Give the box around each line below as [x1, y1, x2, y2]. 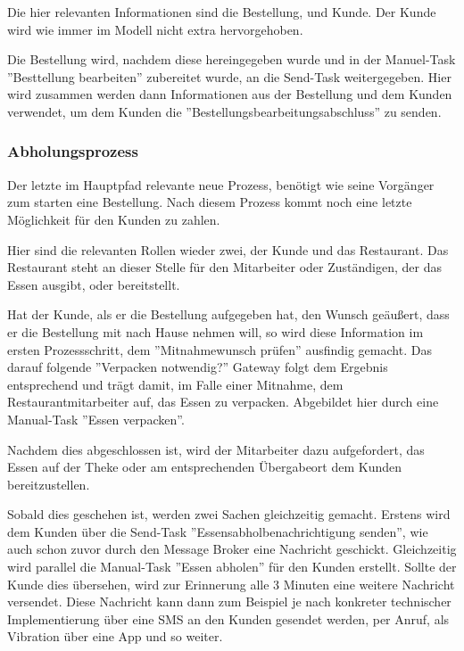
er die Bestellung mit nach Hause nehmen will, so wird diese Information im [7, 322, 424, 341]
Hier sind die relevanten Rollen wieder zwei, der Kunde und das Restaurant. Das [7, 240, 449, 259]
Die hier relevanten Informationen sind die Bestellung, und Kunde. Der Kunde [7, 3, 436, 21]
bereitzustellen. [7, 474, 90, 493]
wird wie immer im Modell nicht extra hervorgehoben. [7, 20, 303, 38]
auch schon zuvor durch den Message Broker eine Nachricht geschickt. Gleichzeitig [7, 540, 457, 558]
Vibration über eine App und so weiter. [7, 627, 223, 646]
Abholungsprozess [7, 140, 138, 162]
